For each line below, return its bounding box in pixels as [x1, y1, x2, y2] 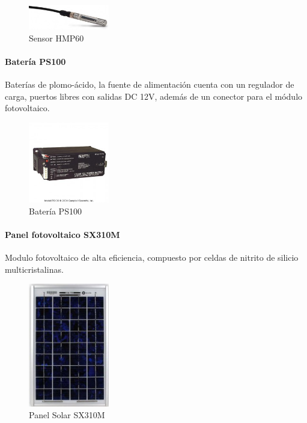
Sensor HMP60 [29, 31, 84, 44]
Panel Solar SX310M [29, 409, 105, 421]
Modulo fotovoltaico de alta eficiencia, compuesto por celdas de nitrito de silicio [5, 251, 299, 264]
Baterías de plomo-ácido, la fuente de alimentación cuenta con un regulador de [5, 78, 294, 91]
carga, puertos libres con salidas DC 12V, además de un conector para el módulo [5, 90, 303, 102]
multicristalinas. [5, 263, 64, 275]
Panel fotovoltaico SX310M [5, 228, 120, 240]
